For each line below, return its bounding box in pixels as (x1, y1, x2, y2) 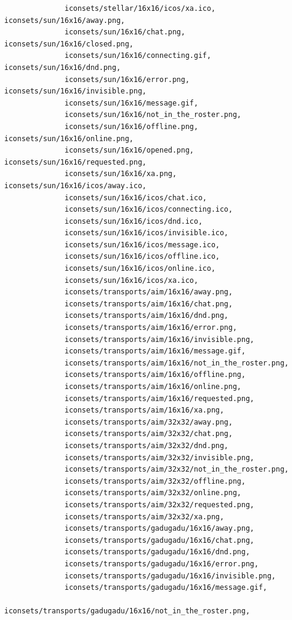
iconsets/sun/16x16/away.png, (4, 16, 125, 25)
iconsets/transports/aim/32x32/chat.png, (64, 429, 233, 438)
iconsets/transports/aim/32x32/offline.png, (64, 476, 246, 486)
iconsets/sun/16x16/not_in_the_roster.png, (64, 110, 241, 119)
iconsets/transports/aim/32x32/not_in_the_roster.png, (64, 465, 289, 474)
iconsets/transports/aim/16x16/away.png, (64, 288, 233, 297)
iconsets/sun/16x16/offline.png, (64, 122, 199, 131)
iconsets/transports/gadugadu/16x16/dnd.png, (64, 548, 250, 557)
